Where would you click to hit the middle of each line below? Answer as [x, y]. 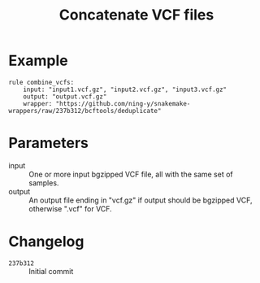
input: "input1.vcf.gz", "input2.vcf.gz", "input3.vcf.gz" [125, 89]
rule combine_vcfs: [41, 82]
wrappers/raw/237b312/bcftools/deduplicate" [85, 111]
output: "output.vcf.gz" [65, 96]
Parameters [49, 143]
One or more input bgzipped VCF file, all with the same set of [131, 174]
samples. [44, 183]
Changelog [46, 242]
